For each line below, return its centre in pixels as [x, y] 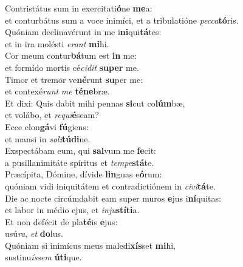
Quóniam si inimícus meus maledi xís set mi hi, [90, 245]
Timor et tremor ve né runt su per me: [74, 79]
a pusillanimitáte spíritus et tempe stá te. [80, 162]
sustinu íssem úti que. [43, 257]
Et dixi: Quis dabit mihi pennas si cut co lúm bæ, [95, 103]
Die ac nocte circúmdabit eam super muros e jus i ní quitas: [113, 198]
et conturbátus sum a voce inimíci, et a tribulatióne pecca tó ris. [122, 20]
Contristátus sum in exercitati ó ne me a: [79, 8]
